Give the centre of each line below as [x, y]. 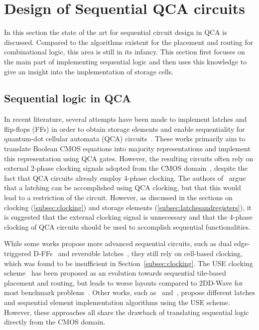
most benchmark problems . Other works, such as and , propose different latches [129, 292]
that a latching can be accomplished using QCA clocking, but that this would [123, 187]
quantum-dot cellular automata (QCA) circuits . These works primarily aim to [125, 139]
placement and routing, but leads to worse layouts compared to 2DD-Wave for [124, 282]
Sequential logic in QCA [68, 98]
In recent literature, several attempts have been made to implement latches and [126, 119]
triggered [18, 253]
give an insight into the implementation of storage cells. [89, 71]
